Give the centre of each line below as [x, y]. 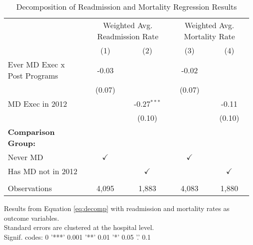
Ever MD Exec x [36, 64]
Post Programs [33, 75]
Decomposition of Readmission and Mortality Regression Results [126, 7]
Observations [30, 188]
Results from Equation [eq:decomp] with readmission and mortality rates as [117, 208]
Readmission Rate [128, 36]
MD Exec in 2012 [37, 104]
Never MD [26, 157]
